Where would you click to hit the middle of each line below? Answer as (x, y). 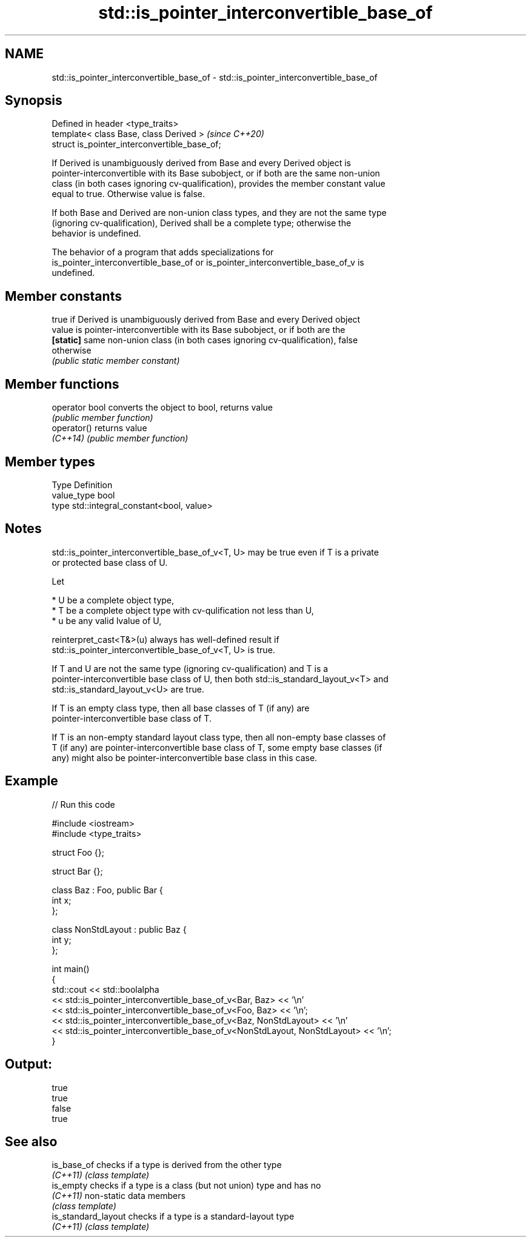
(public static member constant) (116, 361)
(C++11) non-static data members (119, 1196)
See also (31, 1141)
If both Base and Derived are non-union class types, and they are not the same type (219, 213)
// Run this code (83, 804)
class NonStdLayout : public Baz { (119, 929)
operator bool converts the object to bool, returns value (162, 408)
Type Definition (82, 485)
